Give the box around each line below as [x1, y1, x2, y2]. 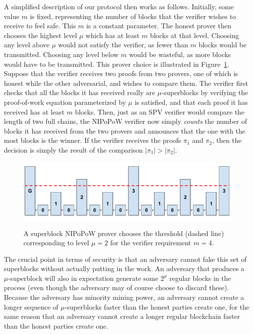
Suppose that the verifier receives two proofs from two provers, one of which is [4, 68, 238, 79]
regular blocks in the [169, 273, 231, 283]
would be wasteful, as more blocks [129, 49, 231, 59]
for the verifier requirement [110, 237, 191, 248]
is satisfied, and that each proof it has [134, 97, 248, 107]
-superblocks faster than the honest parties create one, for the [64, 301, 250, 312]
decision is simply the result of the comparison [4, 144, 143, 155]
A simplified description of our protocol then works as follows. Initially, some [4, 1, 234, 11]
